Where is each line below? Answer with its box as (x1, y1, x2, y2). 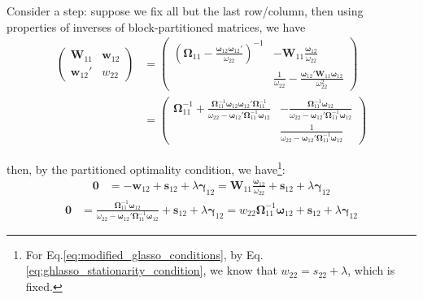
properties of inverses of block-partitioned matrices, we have (7, 18, 306, 35)
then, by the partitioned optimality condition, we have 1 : (7, 158, 286, 177)
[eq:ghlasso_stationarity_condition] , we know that (25, 262, 277, 279)
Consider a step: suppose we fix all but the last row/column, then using (7, 2, 364, 19)
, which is (347, 262, 395, 279)
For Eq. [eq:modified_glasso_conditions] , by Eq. (25, 245, 264, 262)
